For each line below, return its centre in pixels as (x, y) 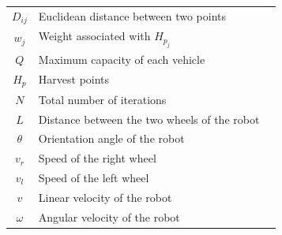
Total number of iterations (102, 99)
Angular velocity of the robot (109, 216)
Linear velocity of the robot (105, 197)
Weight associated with (94, 36)
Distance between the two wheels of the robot (149, 119)
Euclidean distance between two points (132, 16)
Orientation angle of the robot (111, 138)
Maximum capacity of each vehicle (122, 60)
